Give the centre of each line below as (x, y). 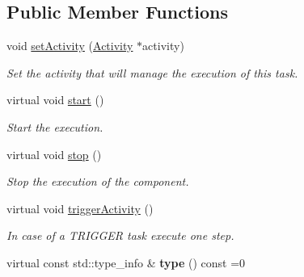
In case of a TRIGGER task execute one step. (120, 235)
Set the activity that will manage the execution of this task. (152, 72)
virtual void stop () (54, 154)
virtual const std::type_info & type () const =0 (126, 262)
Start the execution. (55, 126)
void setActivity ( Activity (70, 46)
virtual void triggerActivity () (80, 208)
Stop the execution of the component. (98, 181)
